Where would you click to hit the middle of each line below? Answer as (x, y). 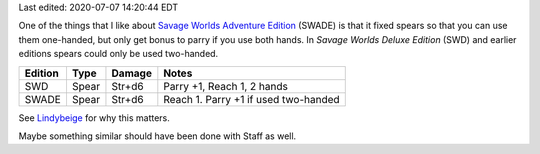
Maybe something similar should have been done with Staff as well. (157, 136)
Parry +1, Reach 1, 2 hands (226, 86)
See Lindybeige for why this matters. (94, 117)
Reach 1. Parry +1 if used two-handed (251, 99)
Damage (131, 73)
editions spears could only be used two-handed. (118, 54)
